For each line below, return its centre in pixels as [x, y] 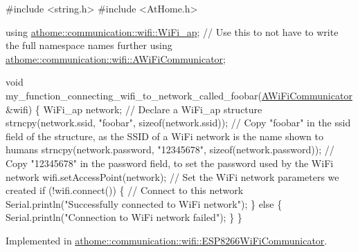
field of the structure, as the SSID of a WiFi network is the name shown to [164, 136]
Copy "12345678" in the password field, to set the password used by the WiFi [170, 163]
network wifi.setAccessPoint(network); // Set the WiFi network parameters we [172, 176]
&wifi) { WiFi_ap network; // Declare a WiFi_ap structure [134, 109]
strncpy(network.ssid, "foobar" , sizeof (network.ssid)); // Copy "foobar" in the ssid [178, 123]
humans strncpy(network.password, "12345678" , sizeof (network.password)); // [170, 149]
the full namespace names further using [89, 45]
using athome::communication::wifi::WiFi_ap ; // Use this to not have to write [172, 31]
